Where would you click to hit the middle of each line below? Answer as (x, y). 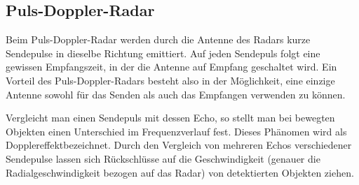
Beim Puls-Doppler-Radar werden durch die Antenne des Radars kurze (158, 39)
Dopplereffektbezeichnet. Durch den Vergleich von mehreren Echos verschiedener (179, 145)
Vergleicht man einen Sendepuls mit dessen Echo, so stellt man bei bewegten (170, 118)
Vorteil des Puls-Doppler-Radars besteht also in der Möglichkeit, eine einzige (170, 80)
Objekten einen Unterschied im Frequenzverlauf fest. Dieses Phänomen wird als (176, 131)
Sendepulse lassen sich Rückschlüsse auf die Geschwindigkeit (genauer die (163, 158)
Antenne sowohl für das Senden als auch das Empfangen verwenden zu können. (176, 94)
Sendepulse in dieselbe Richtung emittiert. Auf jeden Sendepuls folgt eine (163, 53)
